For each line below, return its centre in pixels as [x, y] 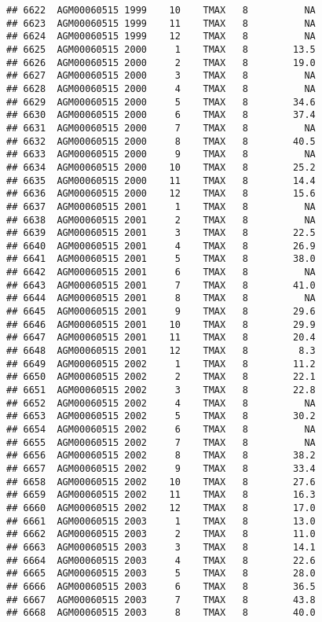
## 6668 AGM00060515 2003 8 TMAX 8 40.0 [161, 613]
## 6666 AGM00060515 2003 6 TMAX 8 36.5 [161, 586]
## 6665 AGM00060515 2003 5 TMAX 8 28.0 [161, 574]
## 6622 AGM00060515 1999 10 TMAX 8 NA [161, 10]
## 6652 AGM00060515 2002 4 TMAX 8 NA [161, 403]
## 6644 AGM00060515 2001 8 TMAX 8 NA [161, 298]
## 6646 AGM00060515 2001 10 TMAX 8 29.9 [161, 324]
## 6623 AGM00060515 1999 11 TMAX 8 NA [161, 23]
